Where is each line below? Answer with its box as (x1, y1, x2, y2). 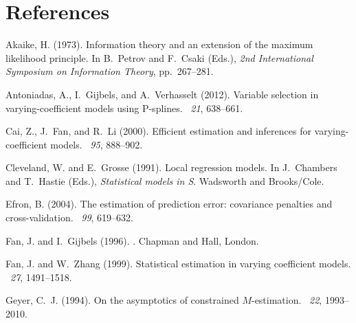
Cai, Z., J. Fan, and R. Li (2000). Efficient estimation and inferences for (5, 124, 311, 138)
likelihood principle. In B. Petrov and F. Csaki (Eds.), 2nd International (5, 50, 313, 65)
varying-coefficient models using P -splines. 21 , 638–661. (5, 100, 243, 115)
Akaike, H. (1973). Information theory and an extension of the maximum (5, 37, 313, 52)
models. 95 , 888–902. (50, 137, 143, 151)
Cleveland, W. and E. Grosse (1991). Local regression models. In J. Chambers (5, 160, 337, 175)
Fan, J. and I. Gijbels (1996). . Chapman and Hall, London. (5, 233, 259, 247)
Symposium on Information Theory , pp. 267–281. (5, 64, 214, 78)
